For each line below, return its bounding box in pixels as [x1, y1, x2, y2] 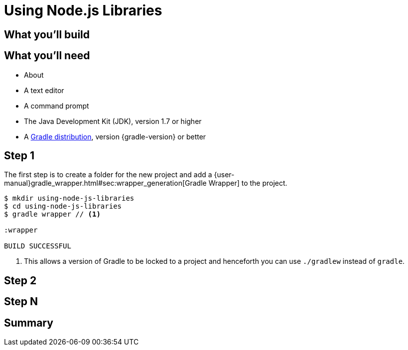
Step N [4, 295, 38, 308]
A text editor [24, 86, 64, 95]
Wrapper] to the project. [208, 179, 287, 188]
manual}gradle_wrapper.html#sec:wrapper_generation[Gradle [4, 179, 207, 188]
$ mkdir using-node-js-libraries [4, 194, 135, 203]
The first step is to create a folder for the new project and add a [4, 170, 212, 179]
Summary [4, 316, 53, 329]
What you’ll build [4, 28, 90, 41]
